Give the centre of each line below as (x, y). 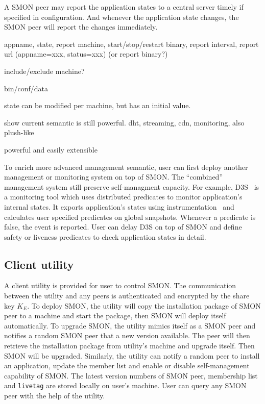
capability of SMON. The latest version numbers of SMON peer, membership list (131, 375)
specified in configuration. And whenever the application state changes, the (122, 17)
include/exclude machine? (44, 71)
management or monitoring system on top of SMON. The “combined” (113, 177)
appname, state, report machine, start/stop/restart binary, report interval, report (131, 44)
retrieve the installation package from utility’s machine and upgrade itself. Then (129, 346)
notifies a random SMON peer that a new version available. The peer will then (127, 335)
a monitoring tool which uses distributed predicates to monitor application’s (123, 197)
